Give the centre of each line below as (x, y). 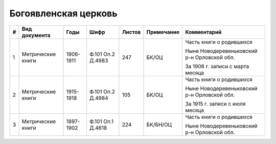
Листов (131, 32)
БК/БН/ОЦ (159, 125)
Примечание (163, 32)
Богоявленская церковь (63, 13)
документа (36, 35)
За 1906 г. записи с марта (217, 66)
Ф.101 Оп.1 (102, 121)
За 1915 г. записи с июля (215, 104)
